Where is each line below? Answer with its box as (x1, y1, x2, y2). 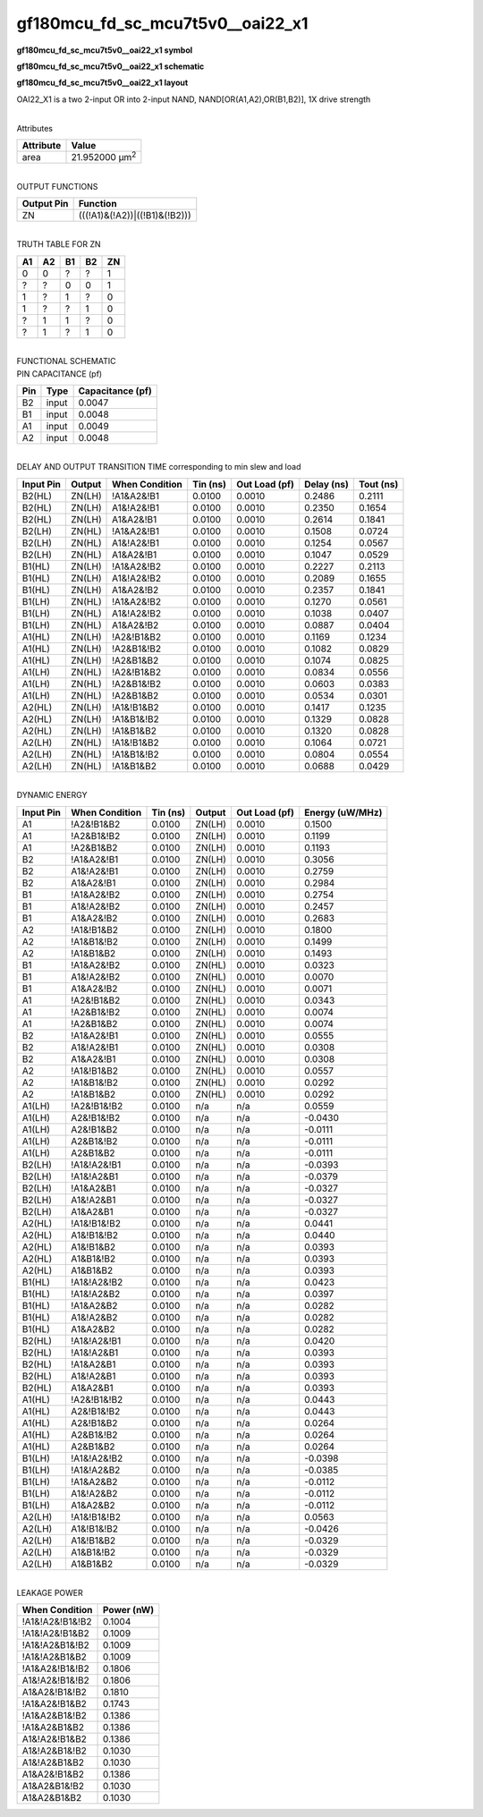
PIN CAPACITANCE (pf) (16, 368, 103, 379)
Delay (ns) (304, 478, 349, 490)
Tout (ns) (359, 478, 399, 490)
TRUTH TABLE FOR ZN (16, 239, 102, 250)
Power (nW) (103, 1604, 155, 1617)
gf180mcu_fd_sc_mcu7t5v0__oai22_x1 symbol (16, 45, 193, 55)
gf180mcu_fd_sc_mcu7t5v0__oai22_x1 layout (16, 77, 189, 89)
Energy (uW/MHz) (304, 806, 383, 819)
